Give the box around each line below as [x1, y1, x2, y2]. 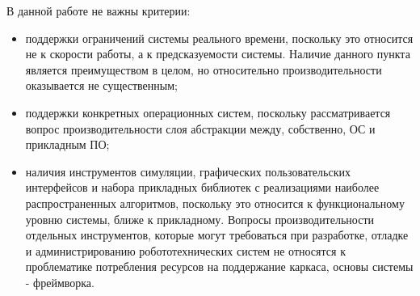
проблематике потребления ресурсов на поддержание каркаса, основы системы [25, 258, 414, 275]
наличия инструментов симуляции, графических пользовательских [25, 163, 351, 180]
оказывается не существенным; [25, 77, 178, 94]
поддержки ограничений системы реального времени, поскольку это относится [25, 29, 414, 46]
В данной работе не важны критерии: [6, 2, 191, 19]
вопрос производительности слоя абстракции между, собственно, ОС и [25, 120, 376, 137]
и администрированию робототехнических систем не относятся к [25, 242, 346, 259]
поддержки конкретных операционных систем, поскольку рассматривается [25, 104, 391, 121]
